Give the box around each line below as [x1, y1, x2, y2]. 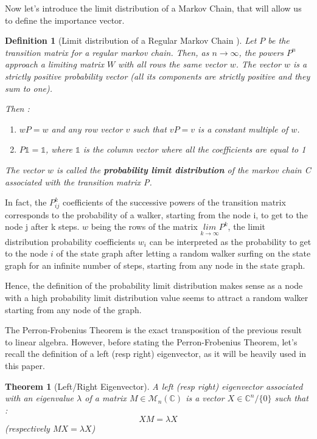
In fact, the [5, 196, 47, 209]
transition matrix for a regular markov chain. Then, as [5, 46, 209, 58]
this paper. [5, 359, 45, 372]
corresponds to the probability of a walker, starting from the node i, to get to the [5, 208, 308, 221]
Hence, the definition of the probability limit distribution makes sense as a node [5, 279, 303, 292]
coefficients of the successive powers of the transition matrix [62, 196, 286, 209]
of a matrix [85, 392, 127, 404]
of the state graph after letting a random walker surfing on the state [56, 247, 311, 260]
